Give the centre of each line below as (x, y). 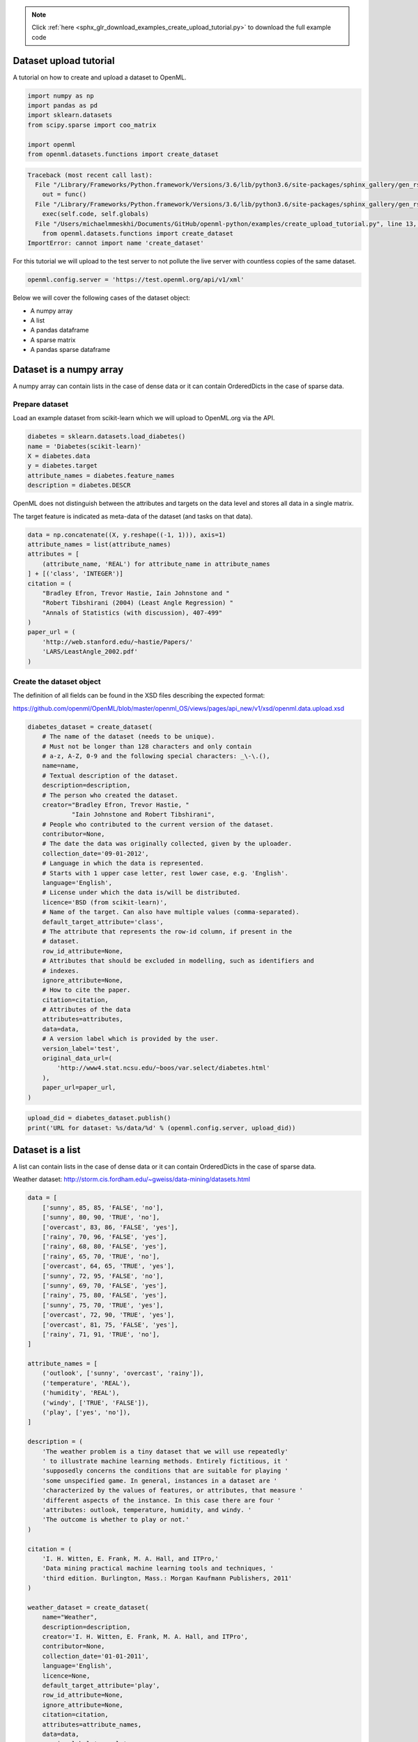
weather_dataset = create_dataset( (88, 1607)
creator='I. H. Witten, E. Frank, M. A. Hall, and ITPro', (145, 1637)
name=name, (61, 766)
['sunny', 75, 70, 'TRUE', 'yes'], (103, 1305)
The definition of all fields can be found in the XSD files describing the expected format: (139, 695)
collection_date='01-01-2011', (95, 1656)
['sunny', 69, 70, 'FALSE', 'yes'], (104, 1285)
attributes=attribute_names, (92, 1724)
